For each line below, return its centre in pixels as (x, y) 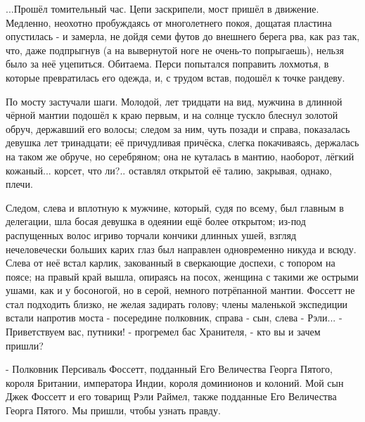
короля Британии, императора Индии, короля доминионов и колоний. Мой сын (175, 382)
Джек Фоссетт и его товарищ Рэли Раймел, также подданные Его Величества (171, 396)
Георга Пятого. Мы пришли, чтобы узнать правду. (113, 410)
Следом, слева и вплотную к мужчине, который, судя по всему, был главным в (175, 207)
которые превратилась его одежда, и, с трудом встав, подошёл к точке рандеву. (175, 77)
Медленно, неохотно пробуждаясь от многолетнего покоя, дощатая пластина (169, 22)
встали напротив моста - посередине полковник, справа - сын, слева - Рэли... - (174, 318)
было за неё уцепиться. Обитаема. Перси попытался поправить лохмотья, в (167, 64)
